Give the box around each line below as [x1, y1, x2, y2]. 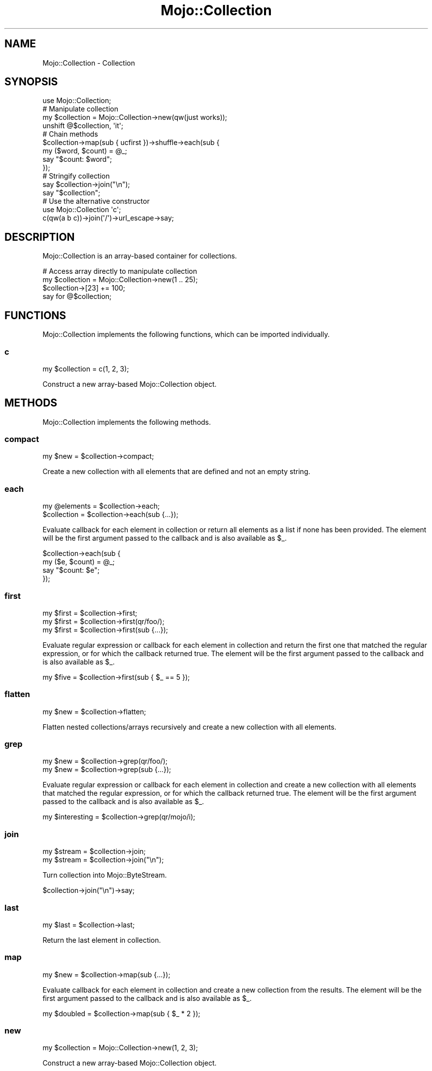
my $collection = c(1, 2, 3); [42, 364, 129, 373]
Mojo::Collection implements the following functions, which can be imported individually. [42, 330, 330, 339]
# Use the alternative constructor [42, 197, 150, 206]
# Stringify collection [42, 172, 110, 181]
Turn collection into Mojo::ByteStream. [42, 871, 167, 880]
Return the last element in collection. [42, 935, 161, 944]
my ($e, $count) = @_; [42, 557, 115, 566]
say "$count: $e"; [42, 566, 100, 575]
